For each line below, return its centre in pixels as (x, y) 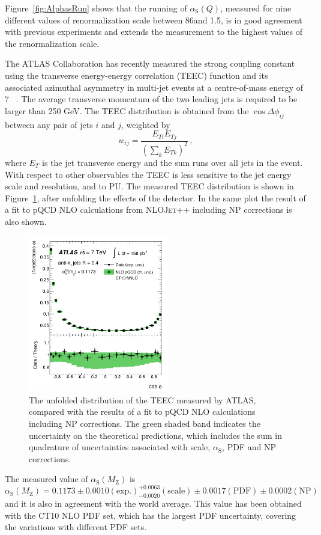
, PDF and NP (249, 447)
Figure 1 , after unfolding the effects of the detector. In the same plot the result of (155, 197)
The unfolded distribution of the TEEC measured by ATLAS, (142, 399)
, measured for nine (256, 8)
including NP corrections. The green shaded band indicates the (145, 423)
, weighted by (145, 124)
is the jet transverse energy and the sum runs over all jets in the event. (172, 162)
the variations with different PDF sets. (76, 527)
